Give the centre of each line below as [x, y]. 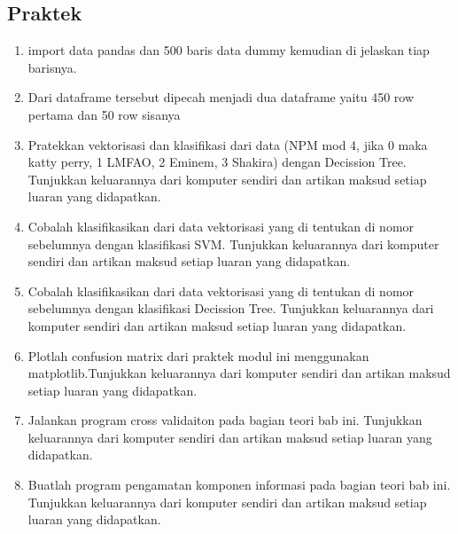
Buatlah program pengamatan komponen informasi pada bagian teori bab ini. [239, 485]
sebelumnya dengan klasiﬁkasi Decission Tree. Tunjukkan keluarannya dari [231, 308]
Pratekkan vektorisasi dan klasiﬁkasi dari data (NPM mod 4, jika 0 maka [228, 144]
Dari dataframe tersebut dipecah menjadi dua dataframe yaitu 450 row [221, 97]
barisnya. [52, 67]
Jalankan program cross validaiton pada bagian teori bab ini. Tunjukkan [225, 420]
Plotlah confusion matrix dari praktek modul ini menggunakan [198, 355]
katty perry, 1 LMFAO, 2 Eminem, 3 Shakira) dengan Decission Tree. [217, 162]
